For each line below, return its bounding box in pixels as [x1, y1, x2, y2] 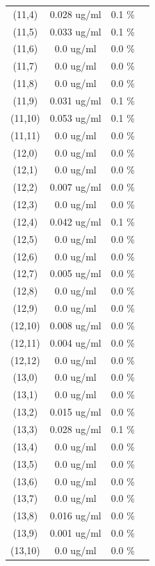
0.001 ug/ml [49, 526, 101, 540]
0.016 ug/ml [49, 508, 101, 523]
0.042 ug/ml [49, 214, 101, 228]
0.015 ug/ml [49, 404, 101, 419]
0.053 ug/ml [49, 110, 101, 125]
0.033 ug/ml [49, 24, 101, 38]
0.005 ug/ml [49, 266, 101, 281]
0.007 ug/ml [49, 180, 101, 194]
